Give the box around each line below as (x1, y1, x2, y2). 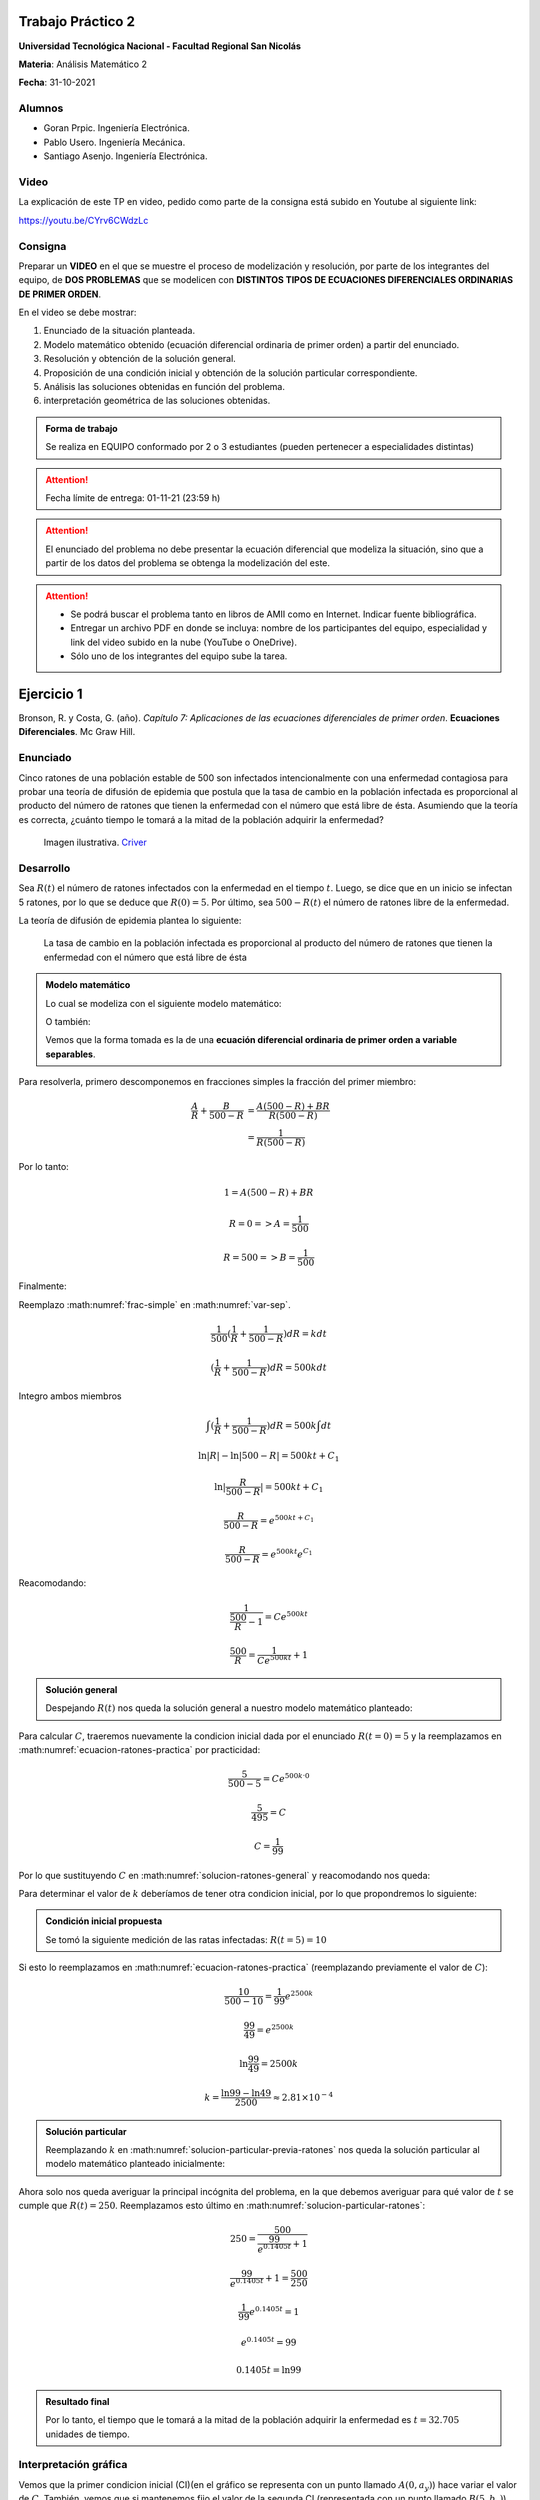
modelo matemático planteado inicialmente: (45, 2158, 225, 2170)
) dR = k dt (283, 1328, 327, 1339)
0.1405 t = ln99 (235, 2365, 302, 2376)
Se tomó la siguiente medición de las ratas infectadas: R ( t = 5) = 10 (45, 1933, 327, 1945)
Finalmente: (18, 1280, 67, 1292)
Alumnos (18, 101, 64, 115)
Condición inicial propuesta (45, 1915, 163, 1927)
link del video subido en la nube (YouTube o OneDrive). (70, 636, 297, 648)
